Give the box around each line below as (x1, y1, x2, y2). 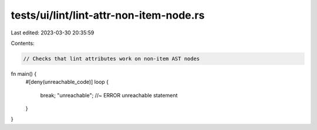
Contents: (11, 40, 35, 47)
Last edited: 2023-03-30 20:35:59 (11, 29, 95, 36)
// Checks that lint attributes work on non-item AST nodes (23, 55, 200, 62)
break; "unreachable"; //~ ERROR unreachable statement (40, 92, 178, 99)
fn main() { (11, 70, 37, 77)
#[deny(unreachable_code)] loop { (25, 79, 109, 86)
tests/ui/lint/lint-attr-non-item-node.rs (11, 9, 205, 22)
